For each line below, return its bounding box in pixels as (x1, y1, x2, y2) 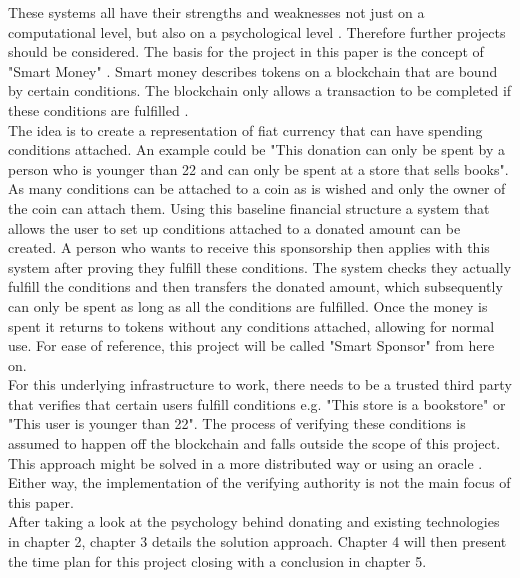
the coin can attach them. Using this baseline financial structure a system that (8, 197, 490, 218)
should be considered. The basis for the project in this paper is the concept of (8, 41, 484, 62)
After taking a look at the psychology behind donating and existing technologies (8, 511, 500, 532)
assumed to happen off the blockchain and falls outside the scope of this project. (8, 433, 501, 454)
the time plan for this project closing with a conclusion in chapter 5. (8, 550, 427, 571)
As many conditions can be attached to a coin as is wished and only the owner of (8, 178, 506, 199)
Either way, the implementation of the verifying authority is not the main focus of (8, 472, 511, 493)
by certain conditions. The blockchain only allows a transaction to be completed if (8, 80, 512, 101)
